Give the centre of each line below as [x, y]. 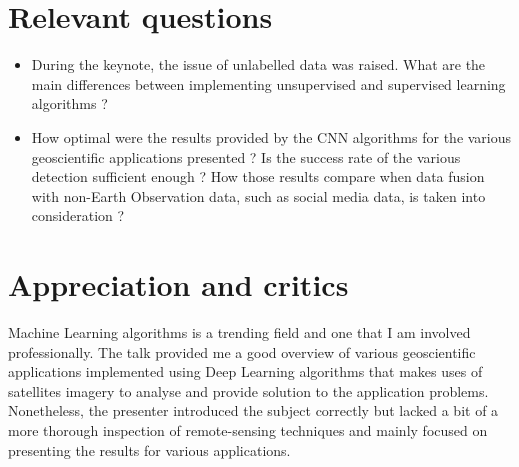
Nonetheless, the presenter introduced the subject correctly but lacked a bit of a [253, 410]
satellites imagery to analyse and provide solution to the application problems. [248, 390]
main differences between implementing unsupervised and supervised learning [268, 83]
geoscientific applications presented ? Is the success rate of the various [246, 156]
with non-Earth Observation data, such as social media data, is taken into [258, 195]
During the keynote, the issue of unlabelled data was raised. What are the [258, 64]
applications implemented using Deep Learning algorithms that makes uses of [245, 371]
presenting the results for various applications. [149, 449]
